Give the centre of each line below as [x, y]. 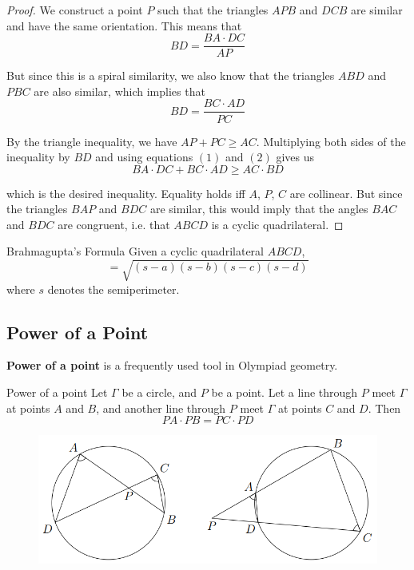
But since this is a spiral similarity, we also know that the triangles [171, 75]
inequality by [38, 157]
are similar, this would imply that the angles [259, 209]
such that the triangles [213, 10]
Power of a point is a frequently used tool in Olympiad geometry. [172, 365]
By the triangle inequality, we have [92, 141]
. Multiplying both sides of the [331, 141]
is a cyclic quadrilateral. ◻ [277, 224]
